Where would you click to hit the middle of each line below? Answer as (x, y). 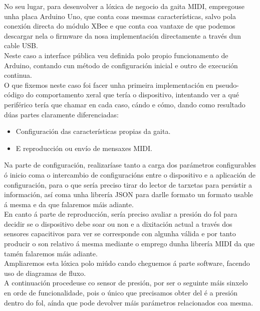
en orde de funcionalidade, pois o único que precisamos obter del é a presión (121, 293)
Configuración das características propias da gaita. (93, 131)
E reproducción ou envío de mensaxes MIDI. (84, 148)
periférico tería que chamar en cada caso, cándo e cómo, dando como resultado (125, 104)
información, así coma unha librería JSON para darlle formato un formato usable (128, 194)
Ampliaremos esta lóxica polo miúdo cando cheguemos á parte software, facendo (127, 263)
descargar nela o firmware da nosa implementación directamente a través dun (122, 35)
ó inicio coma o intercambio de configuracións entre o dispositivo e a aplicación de (130, 174)
